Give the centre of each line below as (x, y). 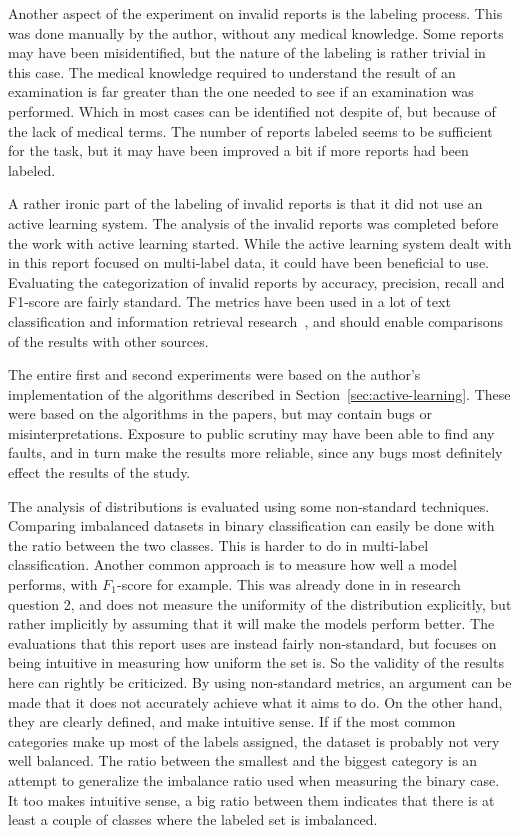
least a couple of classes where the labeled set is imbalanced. (193, 819)
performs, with (53, 584)
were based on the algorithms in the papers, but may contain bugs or (220, 413)
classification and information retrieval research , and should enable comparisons (256, 320)
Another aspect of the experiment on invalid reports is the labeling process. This (255, 13)
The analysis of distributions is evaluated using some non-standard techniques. (249, 505)
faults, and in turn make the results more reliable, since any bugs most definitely (255, 452)
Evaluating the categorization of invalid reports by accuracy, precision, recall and (256, 281)
